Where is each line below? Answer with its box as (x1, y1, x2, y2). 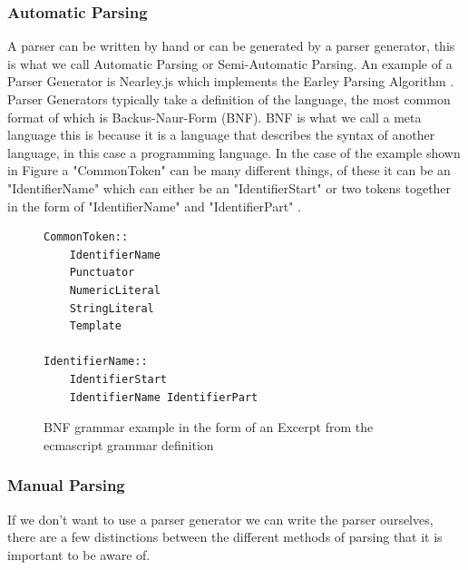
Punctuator (69, 266, 135, 280)
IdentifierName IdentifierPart (69, 390, 258, 404)
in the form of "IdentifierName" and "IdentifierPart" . (7, 196, 301, 215)
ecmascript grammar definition (44, 435, 214, 454)
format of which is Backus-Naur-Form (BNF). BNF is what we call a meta (7, 107, 422, 126)
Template (69, 319, 122, 333)
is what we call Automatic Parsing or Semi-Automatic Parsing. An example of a (7, 54, 453, 73)
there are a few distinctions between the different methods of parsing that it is (7, 527, 443, 546)
